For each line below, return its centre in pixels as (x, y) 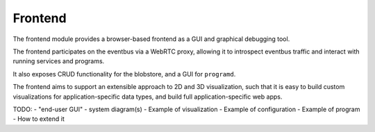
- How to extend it (39, 119)
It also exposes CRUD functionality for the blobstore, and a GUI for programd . (124, 74)
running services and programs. (59, 61)
